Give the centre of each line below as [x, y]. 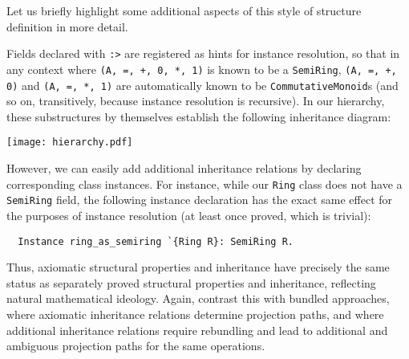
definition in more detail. [67, 26]
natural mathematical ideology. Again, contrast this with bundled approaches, [198, 298]
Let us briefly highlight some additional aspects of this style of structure [184, 10]
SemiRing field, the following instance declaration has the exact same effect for [200, 200]
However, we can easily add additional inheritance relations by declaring [184, 168]
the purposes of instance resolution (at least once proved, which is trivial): [189, 215]
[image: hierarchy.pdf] [70, 143]
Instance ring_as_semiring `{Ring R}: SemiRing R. [156, 241]
